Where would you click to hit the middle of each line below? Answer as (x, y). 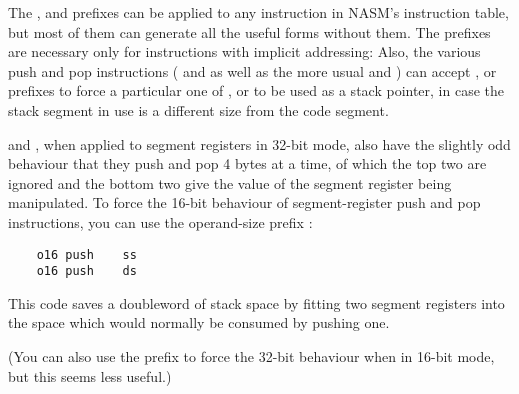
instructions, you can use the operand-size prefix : (160, 221)
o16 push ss (86, 254)
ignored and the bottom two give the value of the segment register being (230, 182)
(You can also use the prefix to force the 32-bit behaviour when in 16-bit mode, (251, 356)
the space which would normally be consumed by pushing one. (199, 322)
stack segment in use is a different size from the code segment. (198, 109)
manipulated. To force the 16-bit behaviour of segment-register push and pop (244, 202)
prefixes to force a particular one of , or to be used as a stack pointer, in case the (256, 90)
